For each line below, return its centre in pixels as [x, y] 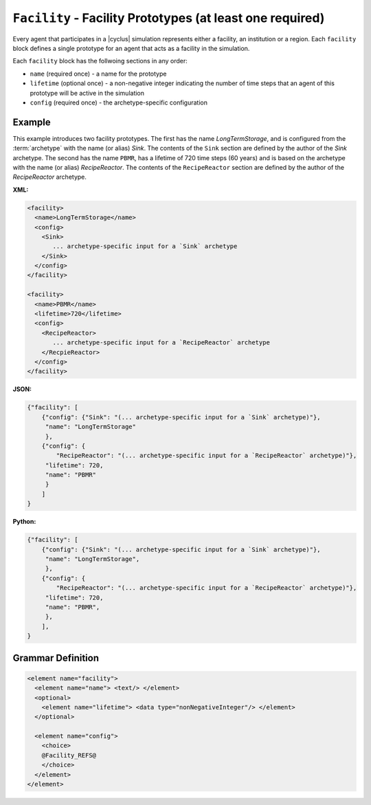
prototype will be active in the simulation [87, 93]
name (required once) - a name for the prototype [98, 74]
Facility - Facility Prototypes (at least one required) [169, 18]
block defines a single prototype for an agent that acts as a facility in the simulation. [131, 48]
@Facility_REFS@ [69, 755]
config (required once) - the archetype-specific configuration [119, 102]
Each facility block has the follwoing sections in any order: [100, 61]
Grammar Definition [56, 658]
